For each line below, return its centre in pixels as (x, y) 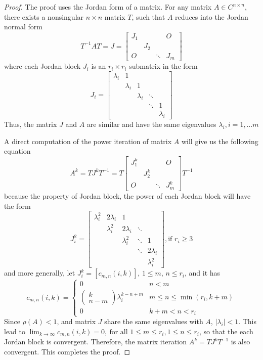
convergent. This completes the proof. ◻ (67, 351)
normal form (23, 27)
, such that (148, 16)
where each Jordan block (42, 66)
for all (119, 332)
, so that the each (226, 331)
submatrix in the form (163, 66)
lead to (15, 331)
